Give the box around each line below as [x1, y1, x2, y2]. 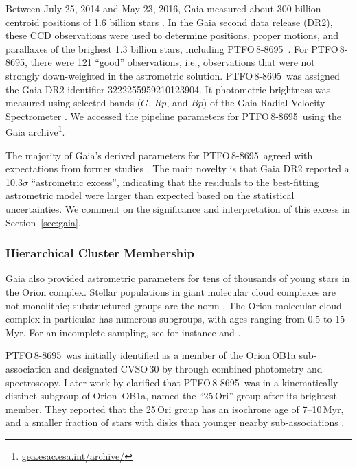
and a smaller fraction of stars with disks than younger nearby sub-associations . [5, 415, 345, 430]
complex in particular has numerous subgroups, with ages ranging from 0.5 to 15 [5, 312, 345, 326]
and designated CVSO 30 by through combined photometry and [54, 361, 323, 375]
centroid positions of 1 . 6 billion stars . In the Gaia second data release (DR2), [5, 14, 333, 29]
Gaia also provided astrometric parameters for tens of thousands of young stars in [5, 271, 350, 285]
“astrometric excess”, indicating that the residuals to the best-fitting [31, 174, 319, 189]
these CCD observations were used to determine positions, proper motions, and [5, 28, 339, 43]
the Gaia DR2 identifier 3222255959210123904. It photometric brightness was [5, 82, 331, 96]
